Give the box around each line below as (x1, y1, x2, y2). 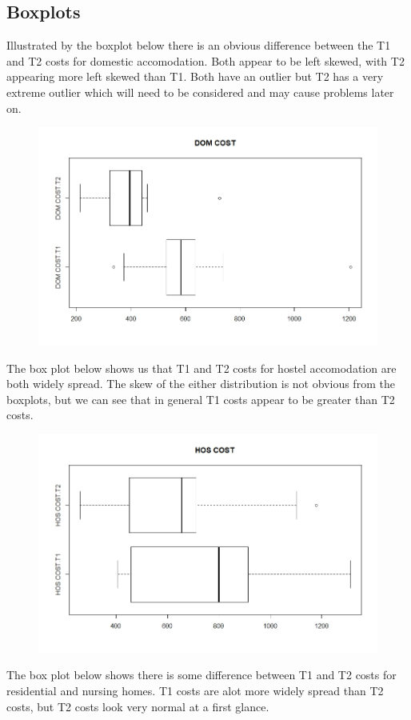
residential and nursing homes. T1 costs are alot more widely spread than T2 (6, 682, 384, 699)
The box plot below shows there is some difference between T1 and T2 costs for (6, 666, 397, 683)
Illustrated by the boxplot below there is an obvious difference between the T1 (6, 37, 391, 54)
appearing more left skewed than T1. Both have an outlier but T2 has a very (6, 68, 384, 85)
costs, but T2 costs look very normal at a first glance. (6, 698, 269, 714)
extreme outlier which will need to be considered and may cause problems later (6, 83, 394, 100)
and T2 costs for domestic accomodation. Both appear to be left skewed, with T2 (6, 52, 405, 69)
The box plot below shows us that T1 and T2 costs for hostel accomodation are (6, 359, 397, 376)
